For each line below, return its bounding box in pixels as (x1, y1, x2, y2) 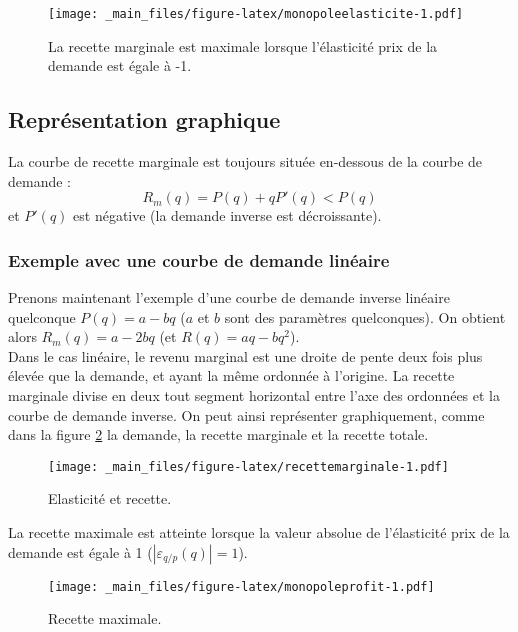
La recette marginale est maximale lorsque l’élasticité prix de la (48, 35, 438, 56)
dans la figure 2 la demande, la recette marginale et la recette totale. (8, 424, 429, 445)
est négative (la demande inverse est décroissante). (73, 205, 382, 226)
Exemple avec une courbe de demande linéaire (8, 247, 390, 272)
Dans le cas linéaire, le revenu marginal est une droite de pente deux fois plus (8, 345, 483, 366)
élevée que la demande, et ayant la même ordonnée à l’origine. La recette (8, 365, 455, 386)
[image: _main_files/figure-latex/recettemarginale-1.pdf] (48, 459, 449, 474)
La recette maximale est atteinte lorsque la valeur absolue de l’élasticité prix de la (8, 522, 510, 543)
